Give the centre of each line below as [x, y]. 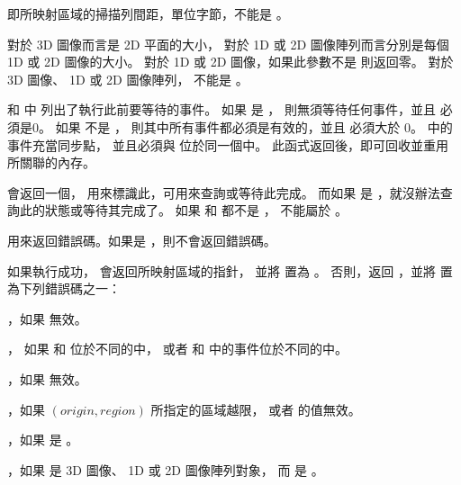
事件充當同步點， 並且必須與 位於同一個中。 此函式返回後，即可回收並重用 [228, 144]
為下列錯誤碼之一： [64, 288]
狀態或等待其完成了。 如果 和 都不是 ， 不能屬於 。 [196, 210]
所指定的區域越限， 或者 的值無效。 [256, 409]
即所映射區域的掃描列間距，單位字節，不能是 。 [148, 13]
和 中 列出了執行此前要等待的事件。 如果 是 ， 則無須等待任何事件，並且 [221, 109]
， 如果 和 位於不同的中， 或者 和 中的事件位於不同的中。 [177, 349]
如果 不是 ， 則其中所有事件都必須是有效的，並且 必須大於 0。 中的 [254, 126]
